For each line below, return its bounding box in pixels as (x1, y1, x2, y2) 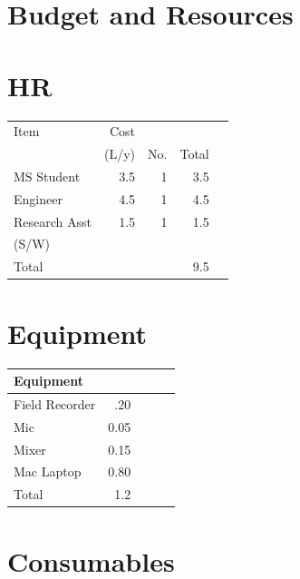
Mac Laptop (14, 462, 82, 481)
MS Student (14, 166, 81, 185)
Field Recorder (14, 394, 96, 413)
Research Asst (14, 211, 92, 231)
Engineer (14, 189, 63, 208)
